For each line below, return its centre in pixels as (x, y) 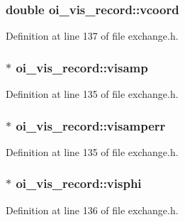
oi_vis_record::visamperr (91, 125)
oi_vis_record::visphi (79, 183)
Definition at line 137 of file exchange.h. (92, 36)
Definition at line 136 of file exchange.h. (92, 210)
